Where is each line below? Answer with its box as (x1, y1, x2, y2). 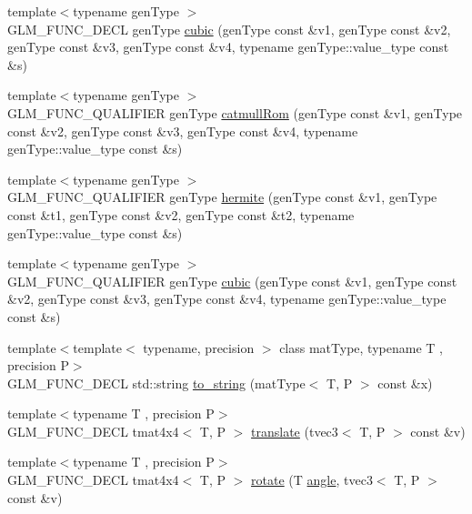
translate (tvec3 (251, 421, 338, 440)
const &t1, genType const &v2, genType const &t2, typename (7, 205, 355, 224)
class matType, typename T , (279, 338, 443, 357)
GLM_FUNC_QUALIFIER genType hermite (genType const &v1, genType (7, 187, 437, 207)
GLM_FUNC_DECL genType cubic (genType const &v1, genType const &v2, (7, 19, 451, 38)
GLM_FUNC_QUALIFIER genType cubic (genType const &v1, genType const (7, 271, 457, 290)
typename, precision (143, 338, 255, 357)
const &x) (377, 373, 433, 392)
